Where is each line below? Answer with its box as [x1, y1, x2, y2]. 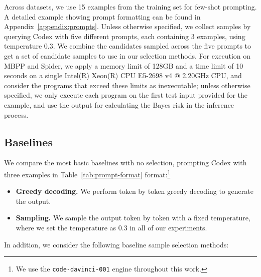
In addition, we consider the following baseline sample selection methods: [4, 239, 229, 249]
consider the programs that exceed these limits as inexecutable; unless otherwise [4, 80, 250, 90]
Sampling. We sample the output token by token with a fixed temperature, [16, 212, 250, 223]
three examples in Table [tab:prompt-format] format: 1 [4, 167, 171, 179]
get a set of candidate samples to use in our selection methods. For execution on [4, 50, 251, 61]
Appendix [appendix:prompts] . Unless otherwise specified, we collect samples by [4, 21, 251, 32]
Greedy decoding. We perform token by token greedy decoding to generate [16, 186, 253, 196]
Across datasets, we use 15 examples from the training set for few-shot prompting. [4, 2, 257, 12]
